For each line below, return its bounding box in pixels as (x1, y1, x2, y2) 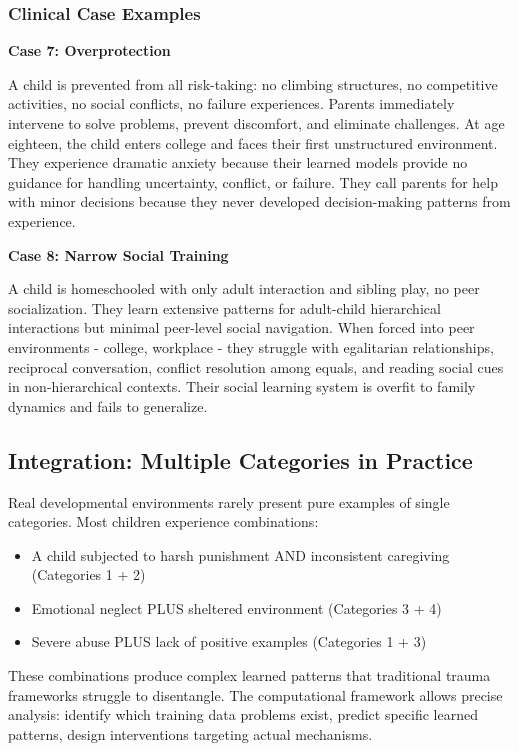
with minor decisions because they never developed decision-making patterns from (8, 191, 511, 212)
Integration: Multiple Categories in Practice (8, 444, 473, 475)
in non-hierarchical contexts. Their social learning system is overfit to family (8, 376, 476, 397)
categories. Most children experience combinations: (8, 511, 319, 532)
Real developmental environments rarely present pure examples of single (8, 491, 450, 512)
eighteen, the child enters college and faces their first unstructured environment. (8, 132, 498, 153)
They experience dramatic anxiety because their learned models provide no (8, 152, 468, 173)
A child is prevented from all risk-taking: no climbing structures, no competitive (8, 73, 498, 94)
